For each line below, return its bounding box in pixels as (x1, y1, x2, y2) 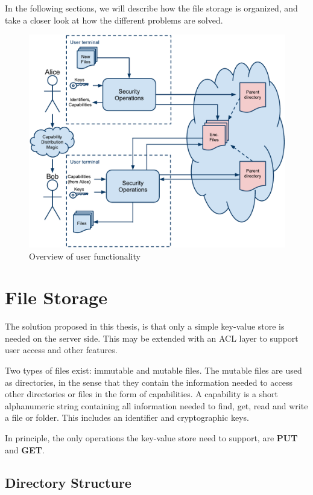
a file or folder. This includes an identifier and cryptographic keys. (5, 411, 249, 424)
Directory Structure (5, 473, 131, 491)
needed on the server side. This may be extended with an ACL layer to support (5, 331, 299, 344)
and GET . (5, 443, 45, 456)
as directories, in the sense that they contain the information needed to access (5, 375, 292, 388)
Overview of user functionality (29, 249, 141, 262)
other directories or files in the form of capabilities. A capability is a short (5, 388, 278, 400)
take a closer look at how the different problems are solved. (5, 13, 223, 26)
